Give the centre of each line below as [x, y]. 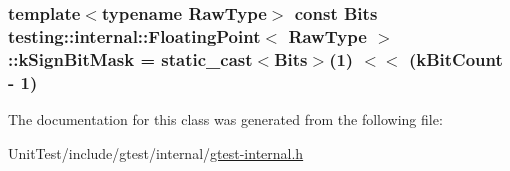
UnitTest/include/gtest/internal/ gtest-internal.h [156, 152]
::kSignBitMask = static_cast [130, 58]
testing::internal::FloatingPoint [134, 35]
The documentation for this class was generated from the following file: [225, 118]
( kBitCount [455, 58]
